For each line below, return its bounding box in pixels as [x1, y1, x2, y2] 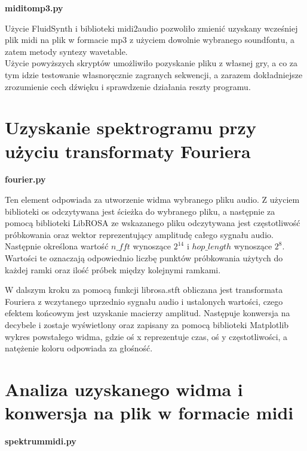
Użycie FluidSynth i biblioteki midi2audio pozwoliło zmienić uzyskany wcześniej [5, 21, 298, 34]
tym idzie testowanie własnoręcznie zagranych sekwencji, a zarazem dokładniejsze [5, 68, 303, 81]
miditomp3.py [5, 2, 63, 14]
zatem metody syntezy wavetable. [5, 45, 128, 57]
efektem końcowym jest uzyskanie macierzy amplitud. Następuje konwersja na [5, 307, 290, 319]
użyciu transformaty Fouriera [5, 138, 251, 163]
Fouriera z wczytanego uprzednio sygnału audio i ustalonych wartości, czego [5, 295, 283, 307]
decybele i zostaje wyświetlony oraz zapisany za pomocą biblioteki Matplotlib [5, 319, 289, 330]
